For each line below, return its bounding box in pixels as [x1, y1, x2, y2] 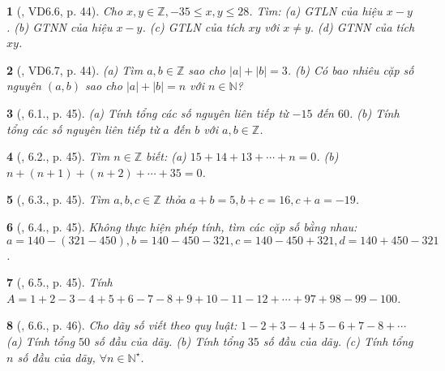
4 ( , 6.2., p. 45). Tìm [6, 148, 110, 165]
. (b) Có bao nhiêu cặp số [287, 61, 414, 78]
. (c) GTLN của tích [142, 18, 245, 35]
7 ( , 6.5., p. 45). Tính [6, 274, 113, 291]
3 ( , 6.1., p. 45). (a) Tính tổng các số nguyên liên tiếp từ [6, 104, 289, 121]
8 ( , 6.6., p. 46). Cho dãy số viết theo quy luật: [6, 317, 237, 334]
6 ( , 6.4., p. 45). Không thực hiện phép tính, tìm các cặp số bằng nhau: [6, 218, 357, 235]
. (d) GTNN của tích [310, 18, 415, 35]
